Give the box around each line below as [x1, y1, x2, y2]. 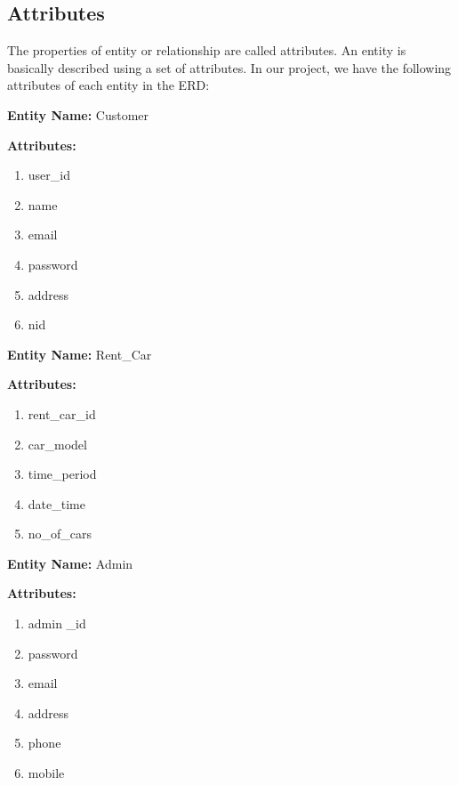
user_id [28, 166, 70, 184]
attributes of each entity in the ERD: [7, 76, 210, 94]
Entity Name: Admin [7, 554, 133, 572]
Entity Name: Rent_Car [7, 344, 152, 363]
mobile [28, 764, 65, 782]
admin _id [28, 614, 86, 633]
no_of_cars [28, 524, 92, 543]
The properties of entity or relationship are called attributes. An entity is [7, 41, 406, 60]
